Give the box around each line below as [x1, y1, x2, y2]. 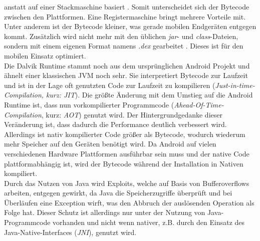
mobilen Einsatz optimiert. [4, 50, 86, 60]
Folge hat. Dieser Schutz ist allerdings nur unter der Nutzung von [4, 207, 205, 217]
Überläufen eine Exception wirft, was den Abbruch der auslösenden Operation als [4, 197, 254, 207]
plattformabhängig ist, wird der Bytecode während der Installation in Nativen [4, 158, 243, 168]
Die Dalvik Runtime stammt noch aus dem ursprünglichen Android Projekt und [4, 60, 250, 70]
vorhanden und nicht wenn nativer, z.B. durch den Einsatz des [53, 217, 245, 227]
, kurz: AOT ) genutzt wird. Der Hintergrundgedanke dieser [41, 109, 222, 119]
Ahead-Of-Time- [174, 99, 224, 109]
